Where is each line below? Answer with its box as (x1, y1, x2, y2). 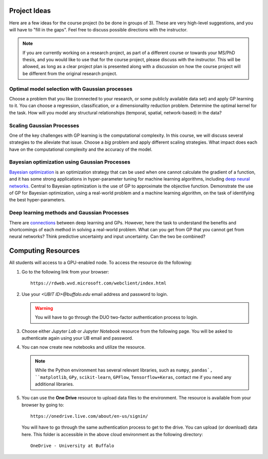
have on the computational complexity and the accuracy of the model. (9, 146, 152, 152)
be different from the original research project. (22, 70, 118, 77)
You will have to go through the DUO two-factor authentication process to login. (35, 314, 198, 320)
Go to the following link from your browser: (21, 269, 109, 275)
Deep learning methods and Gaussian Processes (9, 209, 129, 216)
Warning (35, 305, 53, 311)
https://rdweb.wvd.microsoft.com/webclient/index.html (30, 280, 167, 286)
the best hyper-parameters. (9, 197, 66, 203)
